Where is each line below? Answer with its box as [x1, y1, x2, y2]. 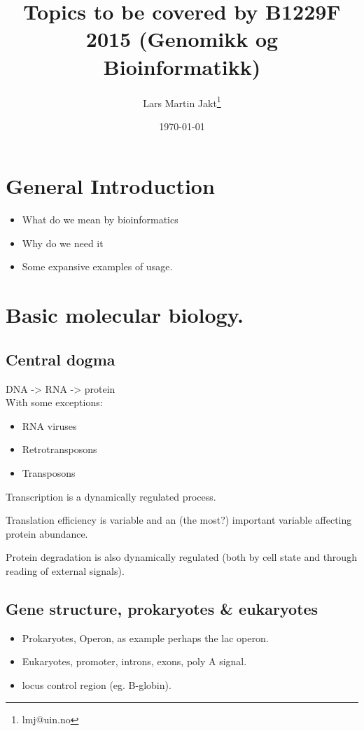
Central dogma [6, 348, 115, 370]
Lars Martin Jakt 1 [143, 93, 221, 110]
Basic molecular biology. [6, 300, 244, 329]
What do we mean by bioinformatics [22, 212, 178, 227]
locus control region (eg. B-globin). [22, 677, 171, 692]
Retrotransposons [22, 442, 97, 457]
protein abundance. [6, 526, 88, 541]
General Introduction [6, 172, 215, 200]
